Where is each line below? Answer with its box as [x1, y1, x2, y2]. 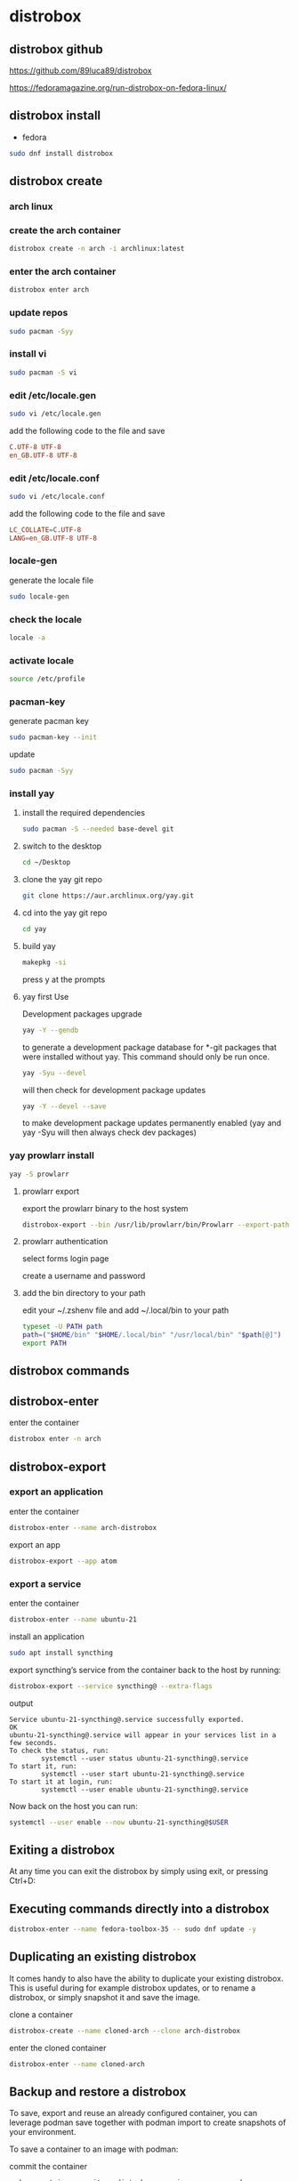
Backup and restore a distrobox [9, 2084, 187, 2099]
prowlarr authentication [21, 1236, 109, 1247]
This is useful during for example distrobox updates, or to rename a [9, 1982, 256, 1993]
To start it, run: [9, 1761, 77, 1771]
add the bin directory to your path [21, 1288, 146, 1299]
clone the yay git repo [21, 874, 102, 885]
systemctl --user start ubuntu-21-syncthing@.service [41, 1769, 245, 1778]
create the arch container [9, 224, 122, 237]
